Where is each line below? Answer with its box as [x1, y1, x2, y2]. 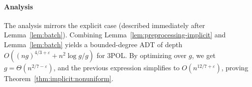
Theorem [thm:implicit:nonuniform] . [4, 73, 113, 83]
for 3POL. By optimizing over [96, 50, 187, 60]
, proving [221, 62, 249, 72]
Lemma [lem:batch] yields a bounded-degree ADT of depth [4, 39, 182, 49]
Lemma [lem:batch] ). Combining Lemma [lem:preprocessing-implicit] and [4, 29, 226, 40]
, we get [192, 50, 216, 60]
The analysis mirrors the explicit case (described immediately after [4, 20, 205, 30]
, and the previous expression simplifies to [54, 62, 180, 72]
